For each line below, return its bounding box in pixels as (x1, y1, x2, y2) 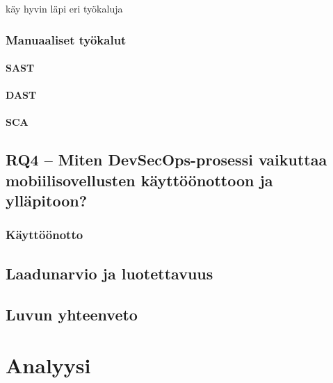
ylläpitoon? (6, 190, 88, 211)
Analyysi (6, 351, 91, 380)
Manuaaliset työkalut (6, 31, 127, 48)
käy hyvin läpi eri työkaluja (6, 1, 123, 15)
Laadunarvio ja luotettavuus (6, 262, 213, 284)
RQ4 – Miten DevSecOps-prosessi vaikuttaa (6, 149, 327, 170)
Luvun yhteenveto (6, 303, 138, 325)
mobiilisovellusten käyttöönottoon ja (6, 169, 273, 190)
